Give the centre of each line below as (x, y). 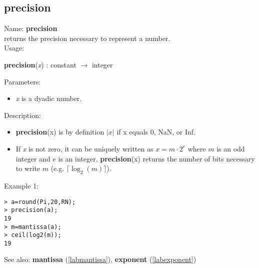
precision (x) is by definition (60, 132)
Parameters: (22, 81)
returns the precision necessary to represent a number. (87, 38)
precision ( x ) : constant (40, 64)
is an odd (231, 148)
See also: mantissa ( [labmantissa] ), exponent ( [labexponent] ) (100, 259)
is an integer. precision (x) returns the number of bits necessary (156, 158)
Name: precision (31, 28)
